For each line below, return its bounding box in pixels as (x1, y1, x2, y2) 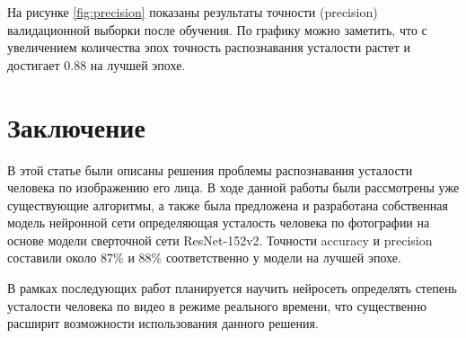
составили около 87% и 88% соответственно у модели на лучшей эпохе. (7, 248, 401, 267)
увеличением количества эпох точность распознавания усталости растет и (7, 38, 411, 57)
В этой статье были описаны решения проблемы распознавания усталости (7, 160, 413, 179)
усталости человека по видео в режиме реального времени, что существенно (7, 296, 426, 315)
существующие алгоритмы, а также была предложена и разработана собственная (7, 195, 448, 214)
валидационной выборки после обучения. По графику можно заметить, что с (7, 20, 427, 39)
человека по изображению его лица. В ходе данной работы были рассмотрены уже (7, 178, 460, 197)
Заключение (7, 108, 145, 145)
